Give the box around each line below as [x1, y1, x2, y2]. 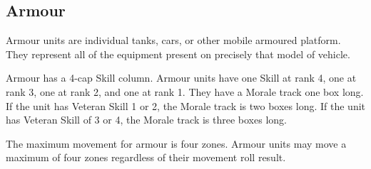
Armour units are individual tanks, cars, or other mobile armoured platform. [6, 33, 341, 48]
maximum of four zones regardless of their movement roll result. [6, 150, 286, 165]
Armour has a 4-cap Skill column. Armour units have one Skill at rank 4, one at [6, 70, 357, 85]
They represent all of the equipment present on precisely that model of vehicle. [6, 46, 350, 61]
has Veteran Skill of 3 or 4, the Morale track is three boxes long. [6, 112, 287, 127]
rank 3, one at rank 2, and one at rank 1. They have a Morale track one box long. [6, 84, 364, 99]
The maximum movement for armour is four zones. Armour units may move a [6, 136, 347, 151]
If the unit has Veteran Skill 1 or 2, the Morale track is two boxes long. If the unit [6, 98, 365, 113]
